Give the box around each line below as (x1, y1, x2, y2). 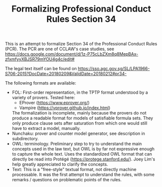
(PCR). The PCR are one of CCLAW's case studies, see (5, 46, 115, 52)
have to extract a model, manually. (12, 126, 81, 131)
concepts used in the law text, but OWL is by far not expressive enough (12, 146, 155, 152)
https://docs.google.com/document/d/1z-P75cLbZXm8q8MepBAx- (5, 51, 139, 57)
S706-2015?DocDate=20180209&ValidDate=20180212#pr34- (5, 71, 127, 77)
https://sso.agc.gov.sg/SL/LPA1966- (78, 66, 150, 72)
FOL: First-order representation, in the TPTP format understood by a (12, 89, 148, 95)
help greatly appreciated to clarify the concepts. (12, 161, 108, 167)
